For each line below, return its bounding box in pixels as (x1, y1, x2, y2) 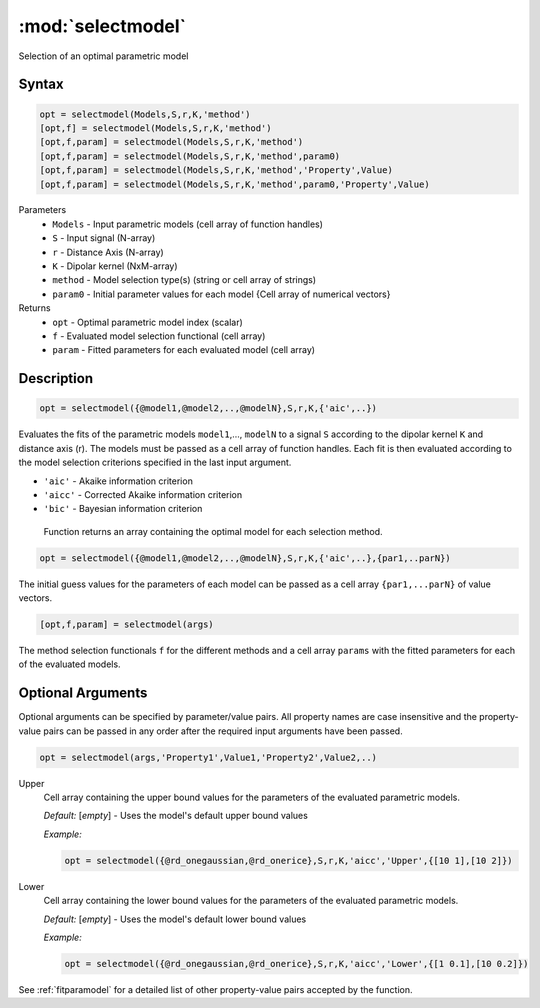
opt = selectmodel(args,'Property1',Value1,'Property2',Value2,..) (39, 751, 378, 763)
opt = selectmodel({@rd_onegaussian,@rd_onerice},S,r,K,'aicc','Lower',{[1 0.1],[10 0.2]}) (64, 958, 529, 969)
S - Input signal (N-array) (52, 232, 156, 244)
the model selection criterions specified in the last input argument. (18, 456, 292, 469)
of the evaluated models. (18, 658, 121, 670)
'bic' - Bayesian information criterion (43, 503, 203, 515)
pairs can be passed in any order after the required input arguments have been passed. (43, 725, 404, 737)
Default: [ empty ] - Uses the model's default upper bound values (43, 810, 309, 822)
